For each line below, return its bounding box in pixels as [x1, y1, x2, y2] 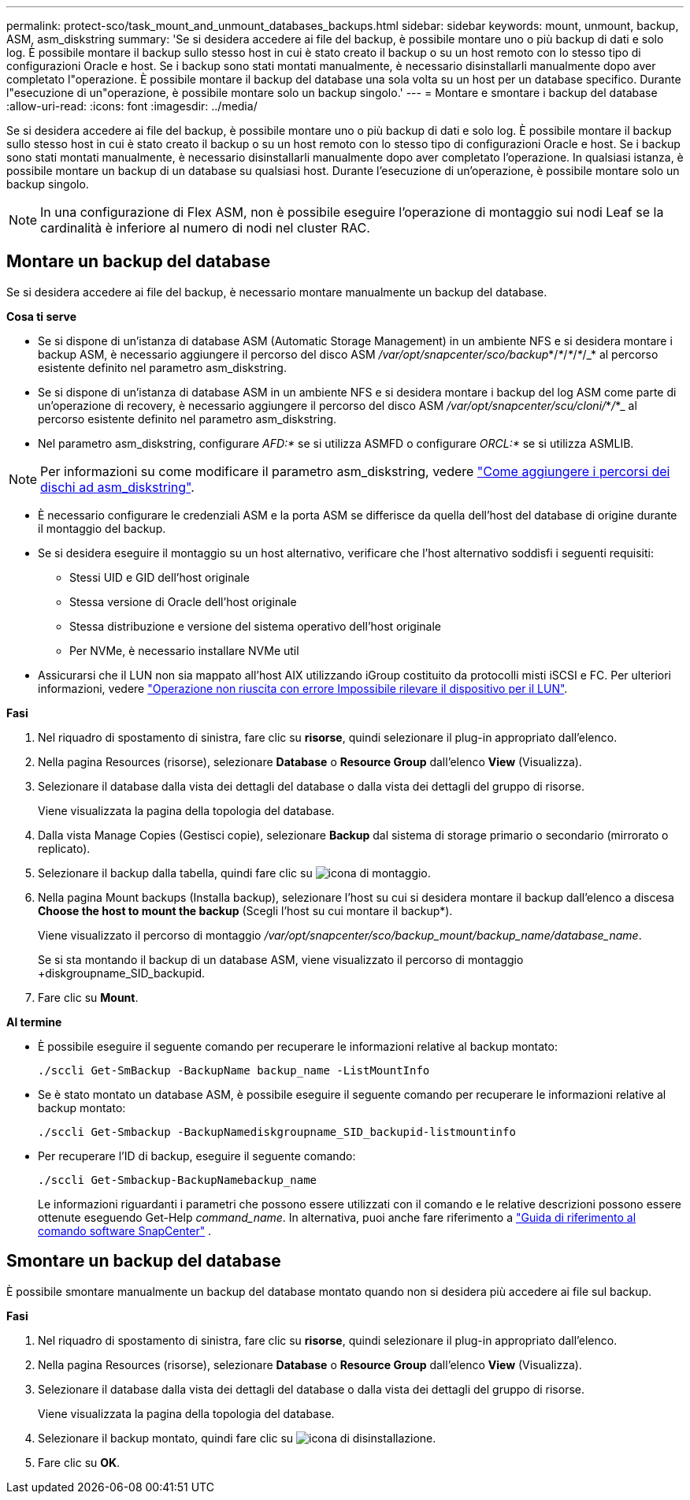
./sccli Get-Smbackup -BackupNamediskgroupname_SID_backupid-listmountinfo [38, 1125, 516, 1138]
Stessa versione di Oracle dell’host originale [69, 594, 297, 609]
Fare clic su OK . [38, 1455, 121, 1469]
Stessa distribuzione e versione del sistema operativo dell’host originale [69, 619, 441, 633]
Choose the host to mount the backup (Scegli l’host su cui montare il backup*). [38, 903, 453, 917]
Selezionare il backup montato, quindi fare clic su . [38, 1431, 436, 1445]
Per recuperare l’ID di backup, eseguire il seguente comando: [38, 1148, 356, 1163]
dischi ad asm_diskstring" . [40, 478, 195, 495]
